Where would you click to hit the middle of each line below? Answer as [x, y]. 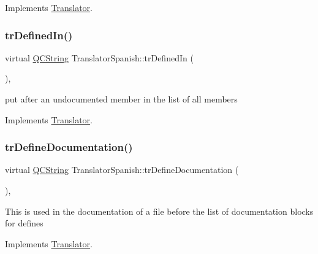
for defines [24, 223]
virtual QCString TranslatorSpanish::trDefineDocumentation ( [122, 170]
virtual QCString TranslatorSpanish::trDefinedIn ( [99, 57]
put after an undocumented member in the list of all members [121, 99]
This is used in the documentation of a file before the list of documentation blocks [159, 211]
